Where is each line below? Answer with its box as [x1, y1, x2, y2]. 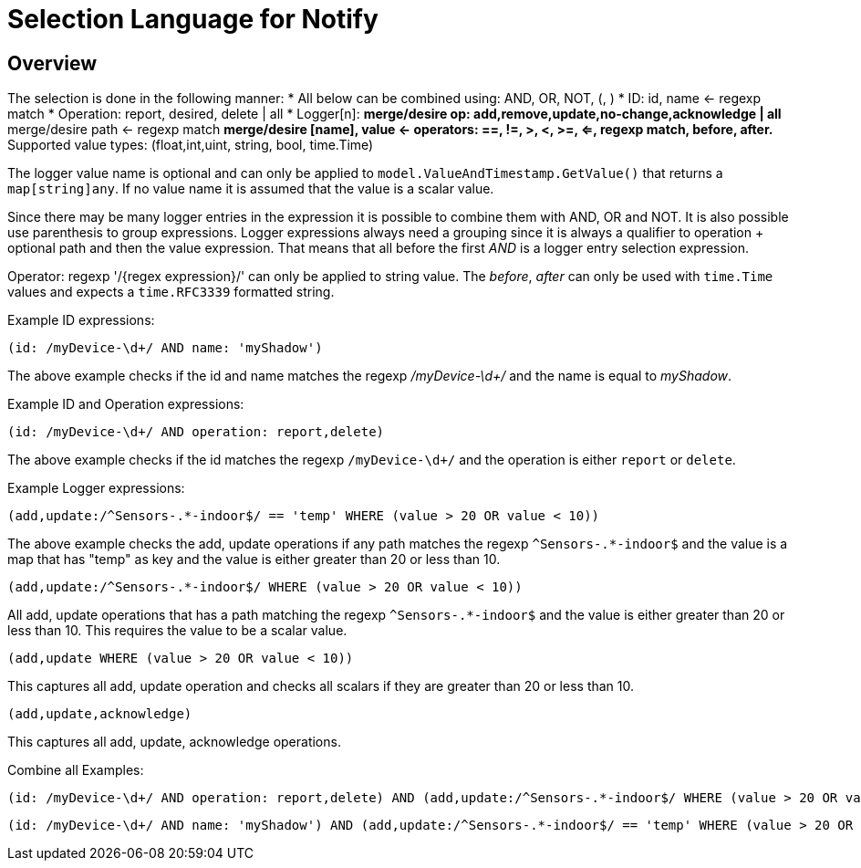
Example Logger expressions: [7, 480, 185, 497]
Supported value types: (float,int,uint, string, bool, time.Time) [7, 137, 374, 153]
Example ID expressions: [7, 312, 155, 329]
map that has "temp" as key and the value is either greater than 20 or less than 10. [7, 551, 501, 568]
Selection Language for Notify [7, 4, 379, 35]
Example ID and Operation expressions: [7, 396, 244, 413]
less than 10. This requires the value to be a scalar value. [7, 622, 348, 639]
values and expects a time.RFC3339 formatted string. [7, 284, 335, 300]
